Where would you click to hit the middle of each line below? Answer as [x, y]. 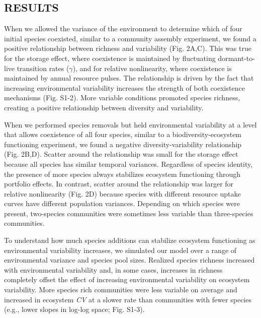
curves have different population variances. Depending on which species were [122, 203]
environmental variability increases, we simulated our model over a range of [120, 250]
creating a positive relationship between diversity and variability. [104, 107]
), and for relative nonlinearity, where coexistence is [152, 68]
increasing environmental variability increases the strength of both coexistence [124, 87]
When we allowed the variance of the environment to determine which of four [123, 28]
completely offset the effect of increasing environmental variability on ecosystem [127, 279]
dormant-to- [236, 58]
